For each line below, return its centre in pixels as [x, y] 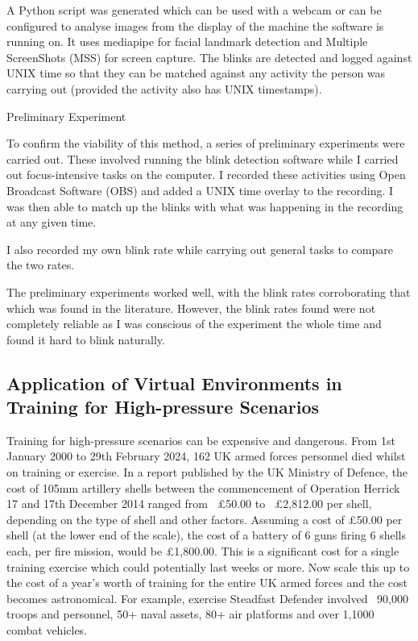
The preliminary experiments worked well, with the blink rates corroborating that [209, 291]
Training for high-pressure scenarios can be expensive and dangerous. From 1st [201, 440]
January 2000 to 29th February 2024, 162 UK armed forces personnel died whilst [206, 456]
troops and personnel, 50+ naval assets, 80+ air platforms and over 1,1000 [190, 614]
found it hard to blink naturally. [86, 339]
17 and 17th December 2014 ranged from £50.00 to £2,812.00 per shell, [189, 504]
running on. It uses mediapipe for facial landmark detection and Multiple [187, 42]
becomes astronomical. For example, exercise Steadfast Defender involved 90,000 [207, 598]
